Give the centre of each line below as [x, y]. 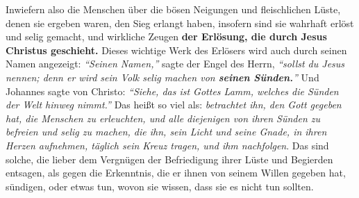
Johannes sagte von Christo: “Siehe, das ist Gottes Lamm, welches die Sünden [172, 91]
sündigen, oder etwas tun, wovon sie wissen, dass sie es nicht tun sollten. [160, 186]
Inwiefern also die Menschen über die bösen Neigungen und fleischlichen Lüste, [173, 9]
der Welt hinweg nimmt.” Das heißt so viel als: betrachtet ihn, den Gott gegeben [174, 105]
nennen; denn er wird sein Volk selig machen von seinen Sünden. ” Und [162, 77]
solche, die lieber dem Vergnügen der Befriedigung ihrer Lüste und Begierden [169, 159]
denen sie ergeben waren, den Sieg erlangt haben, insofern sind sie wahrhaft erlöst [180, 23]
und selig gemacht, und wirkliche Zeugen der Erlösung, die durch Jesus [166, 36]
